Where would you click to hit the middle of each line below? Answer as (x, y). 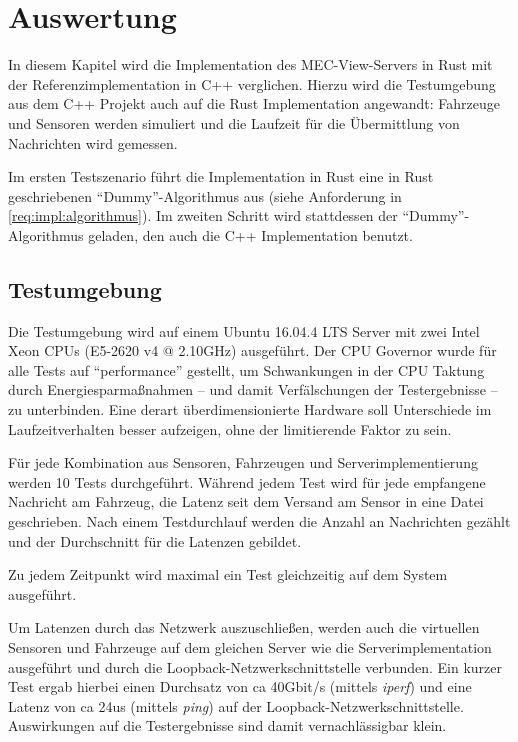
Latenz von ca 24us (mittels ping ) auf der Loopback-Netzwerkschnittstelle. (236, 705)
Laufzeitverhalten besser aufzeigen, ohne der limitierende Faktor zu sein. (230, 428)
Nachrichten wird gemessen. (93, 142)
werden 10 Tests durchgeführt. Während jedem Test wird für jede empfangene (247, 481)
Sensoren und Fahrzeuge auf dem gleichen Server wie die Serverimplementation (250, 646)
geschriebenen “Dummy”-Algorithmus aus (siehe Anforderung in (205, 195)
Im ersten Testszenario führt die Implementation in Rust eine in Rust (221, 176)
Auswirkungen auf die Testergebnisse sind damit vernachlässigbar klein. (227, 725)
